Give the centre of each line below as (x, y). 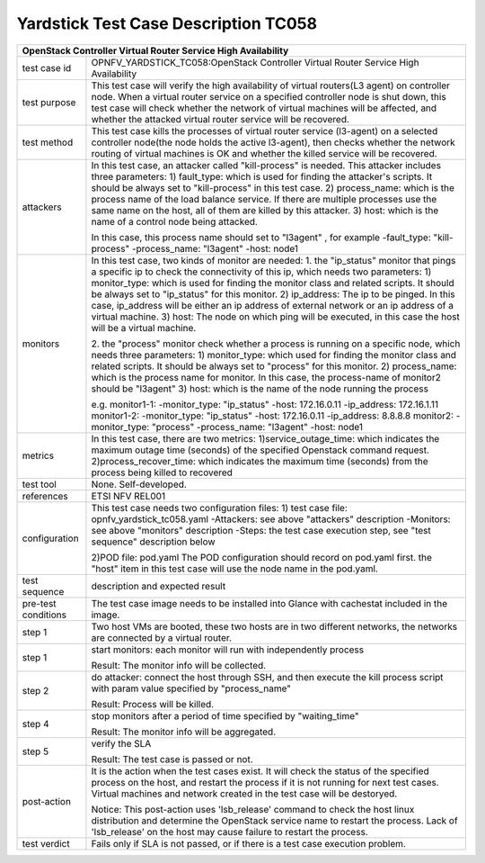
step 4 (35, 724)
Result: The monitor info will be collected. (179, 665)
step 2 (35, 690)
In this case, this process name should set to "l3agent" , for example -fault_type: (261, 237)
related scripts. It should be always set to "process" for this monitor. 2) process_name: (274, 366)
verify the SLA (121, 743)
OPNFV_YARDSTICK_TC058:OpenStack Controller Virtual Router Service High (255, 62)
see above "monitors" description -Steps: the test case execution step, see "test (261, 530)
